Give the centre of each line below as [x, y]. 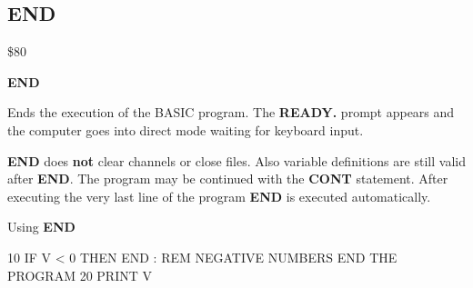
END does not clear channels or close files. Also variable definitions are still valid [236, 160]
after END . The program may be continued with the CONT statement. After [228, 179]
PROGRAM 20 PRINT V [80, 275]
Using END [41, 227]
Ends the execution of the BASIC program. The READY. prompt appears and [231, 112]
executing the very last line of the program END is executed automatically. [219, 196]
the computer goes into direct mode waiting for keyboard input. [186, 129]
